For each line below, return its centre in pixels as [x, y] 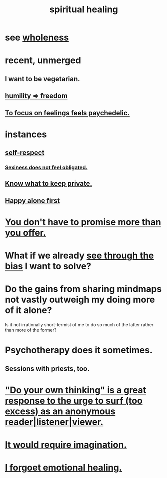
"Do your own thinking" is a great [76, 390]
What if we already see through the [79, 256]
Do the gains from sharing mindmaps [84, 289]
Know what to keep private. [49, 183]
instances [26, 134]
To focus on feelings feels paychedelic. [67, 113]
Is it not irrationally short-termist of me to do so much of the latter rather [79, 325]
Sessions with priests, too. [47, 368]
